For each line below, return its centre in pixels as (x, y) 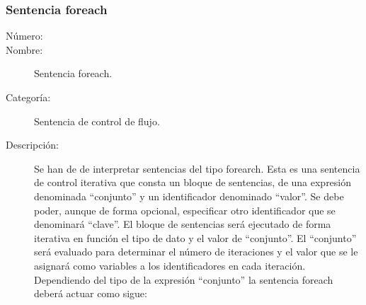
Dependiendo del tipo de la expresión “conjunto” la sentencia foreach (184, 279)
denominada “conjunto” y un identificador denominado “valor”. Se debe (189, 196)
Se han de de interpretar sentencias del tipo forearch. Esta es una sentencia (197, 168)
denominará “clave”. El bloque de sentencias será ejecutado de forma (183, 224)
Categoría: (28, 97)
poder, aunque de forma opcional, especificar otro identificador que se (185, 210)
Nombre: (24, 49)
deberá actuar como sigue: (91, 293)
